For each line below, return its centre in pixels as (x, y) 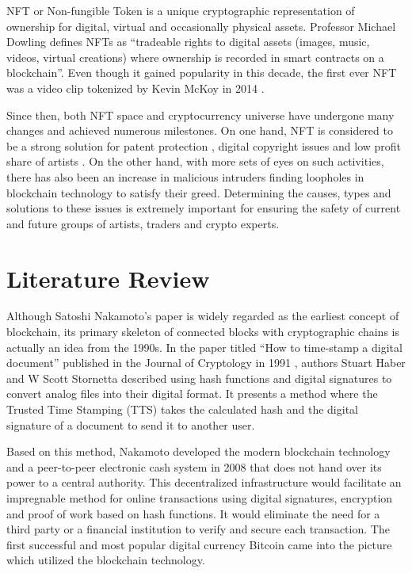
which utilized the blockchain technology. (106, 560)
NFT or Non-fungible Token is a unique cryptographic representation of (181, 10)
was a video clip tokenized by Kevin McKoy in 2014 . (135, 88)
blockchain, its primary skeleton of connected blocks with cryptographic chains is (203, 332)
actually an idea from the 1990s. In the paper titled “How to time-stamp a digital (204, 347)
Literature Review (108, 278)
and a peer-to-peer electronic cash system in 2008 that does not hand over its (194, 466)
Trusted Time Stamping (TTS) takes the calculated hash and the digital (182, 409)
